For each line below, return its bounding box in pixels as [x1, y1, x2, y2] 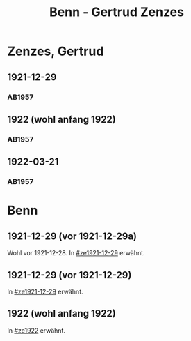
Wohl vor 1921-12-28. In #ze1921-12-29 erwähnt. [7, 249, 145, 257]
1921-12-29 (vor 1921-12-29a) [7, 230, 138, 242]
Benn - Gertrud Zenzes [49, 4, 184, 20]
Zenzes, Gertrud [7, 43, 104, 59]
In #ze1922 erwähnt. [7, 326, 66, 335]
